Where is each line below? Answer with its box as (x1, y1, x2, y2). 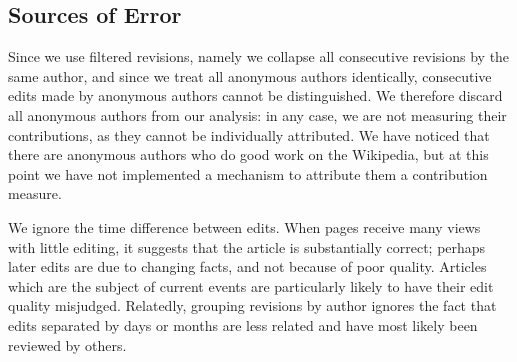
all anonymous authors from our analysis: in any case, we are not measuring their (8, 104, 507, 125)
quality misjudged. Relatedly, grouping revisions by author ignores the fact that (8, 295, 497, 316)
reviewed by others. (8, 334, 127, 355)
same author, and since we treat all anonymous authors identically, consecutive (8, 65, 492, 86)
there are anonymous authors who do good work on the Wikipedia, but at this (8, 144, 489, 165)
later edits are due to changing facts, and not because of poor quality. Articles (8, 256, 487, 277)
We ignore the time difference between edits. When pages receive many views (8, 216, 481, 237)
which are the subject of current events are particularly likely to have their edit (8, 275, 494, 296)
